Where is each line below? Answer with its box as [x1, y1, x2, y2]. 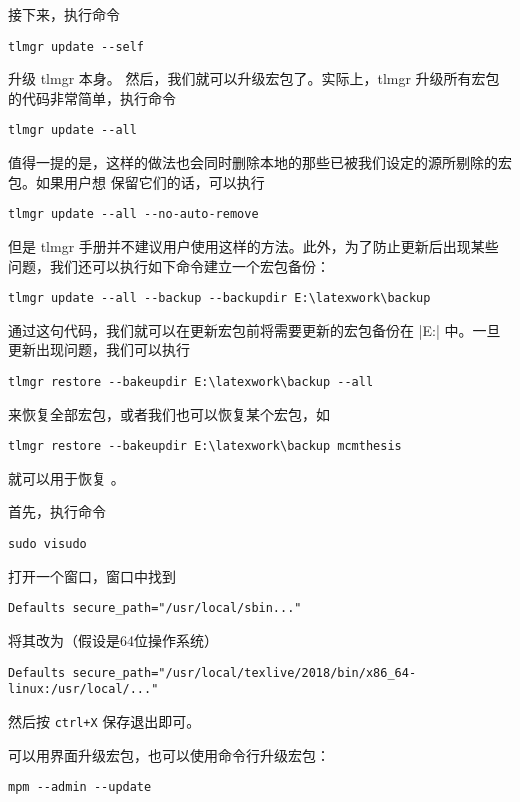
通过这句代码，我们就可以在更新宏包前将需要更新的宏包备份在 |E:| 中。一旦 [8, 319, 501, 340]
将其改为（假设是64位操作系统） [8, 629, 218, 650]
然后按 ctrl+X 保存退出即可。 [8, 710, 201, 731]
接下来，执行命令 [8, 4, 120, 24]
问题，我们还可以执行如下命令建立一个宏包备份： [8, 255, 330, 276]
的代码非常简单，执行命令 [8, 87, 176, 108]
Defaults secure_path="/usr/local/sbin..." [8, 601, 302, 616]
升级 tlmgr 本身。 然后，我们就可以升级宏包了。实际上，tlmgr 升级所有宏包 [8, 68, 500, 89]
